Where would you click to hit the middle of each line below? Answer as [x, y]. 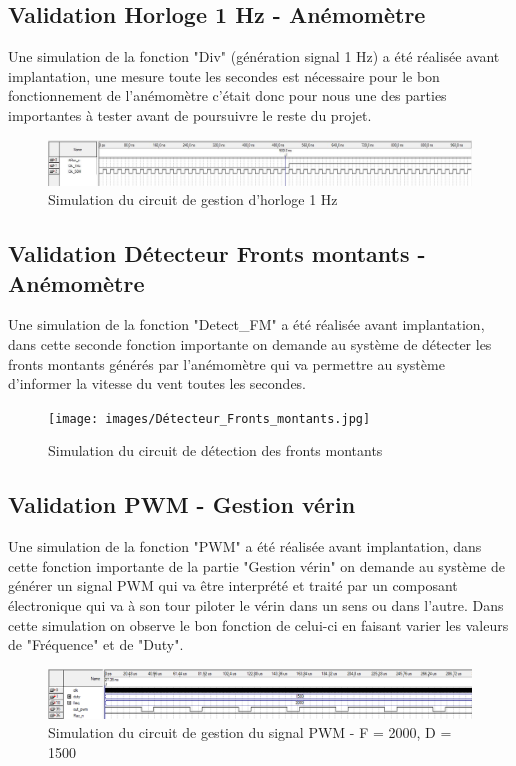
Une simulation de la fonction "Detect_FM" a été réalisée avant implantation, [246, 324]
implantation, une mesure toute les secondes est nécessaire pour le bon [224, 75]
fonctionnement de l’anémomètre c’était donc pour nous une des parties [227, 95]
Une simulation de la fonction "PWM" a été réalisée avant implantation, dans [245, 546]
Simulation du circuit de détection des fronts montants [215, 450]
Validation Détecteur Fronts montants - [217, 253]
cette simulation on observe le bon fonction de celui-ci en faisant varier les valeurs [258, 624]
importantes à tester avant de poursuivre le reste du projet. [190, 114]
